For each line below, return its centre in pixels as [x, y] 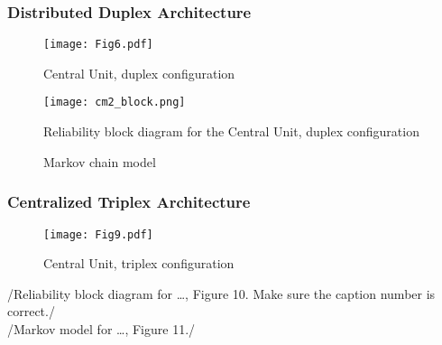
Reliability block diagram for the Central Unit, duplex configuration [231, 131]
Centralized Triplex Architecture [129, 202]
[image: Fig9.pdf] [98, 234]
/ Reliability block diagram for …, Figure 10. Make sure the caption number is [221, 293]
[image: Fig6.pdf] [98, 45]
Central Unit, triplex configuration [139, 263]
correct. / [31, 311]
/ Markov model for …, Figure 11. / [101, 328]
